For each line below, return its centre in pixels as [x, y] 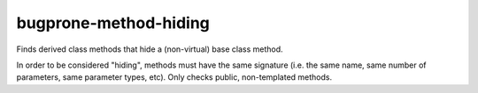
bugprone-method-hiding [113, 23]
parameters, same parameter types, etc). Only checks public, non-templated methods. [174, 77]
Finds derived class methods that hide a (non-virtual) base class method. [150, 49]
